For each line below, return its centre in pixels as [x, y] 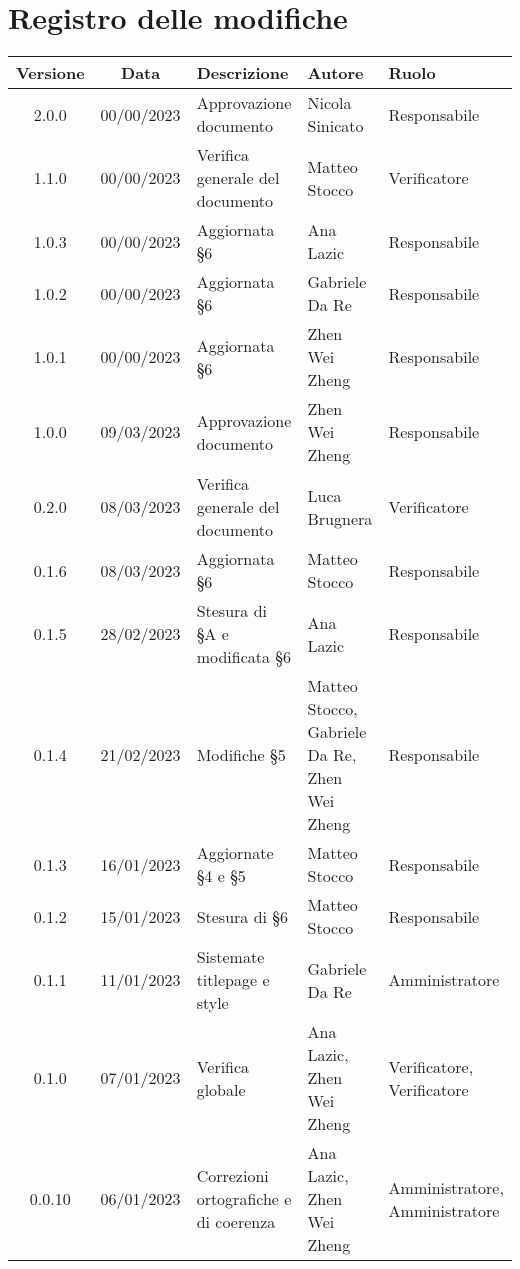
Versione [50, 73]
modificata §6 [244, 657]
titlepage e [233, 980]
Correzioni [232, 1176]
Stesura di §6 [242, 916]
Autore [335, 73]
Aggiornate [235, 853]
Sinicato [335, 126]
